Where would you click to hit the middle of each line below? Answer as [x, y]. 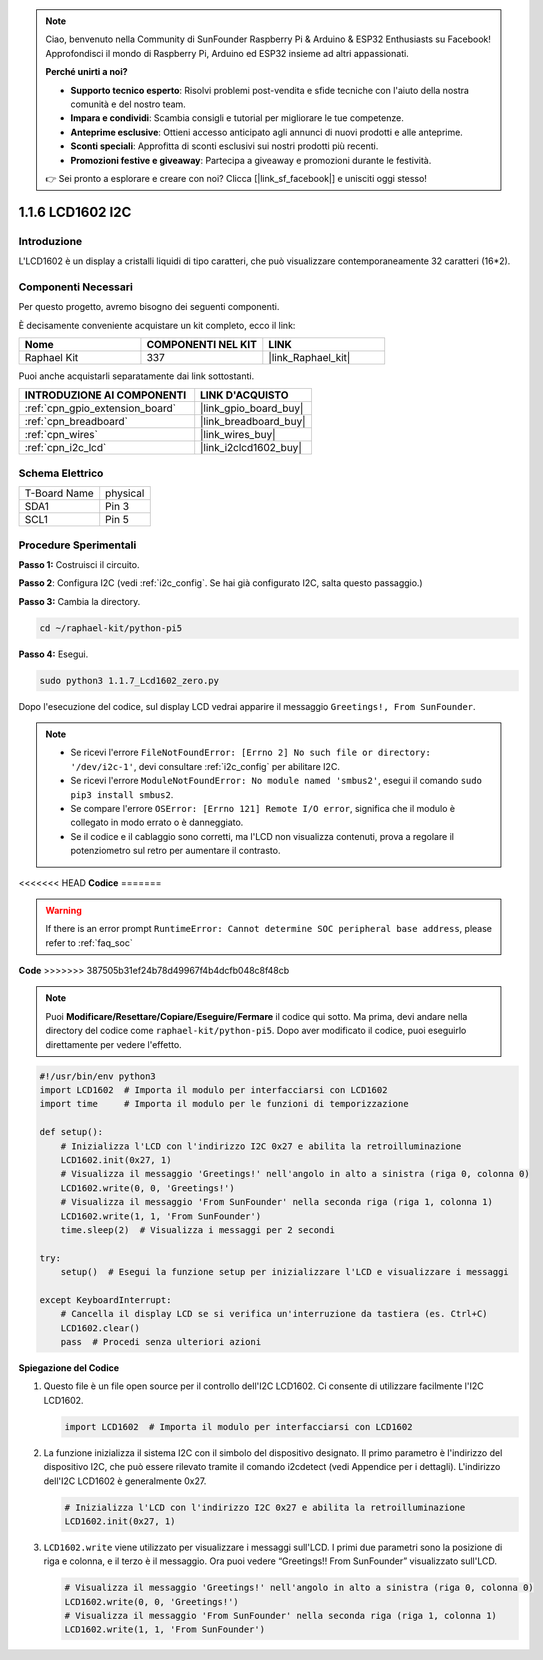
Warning [63, 910]
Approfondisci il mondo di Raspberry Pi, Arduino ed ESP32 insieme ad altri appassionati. [227, 53]
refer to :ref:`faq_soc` [89, 942]
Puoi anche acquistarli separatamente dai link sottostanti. [136, 376]
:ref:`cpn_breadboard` [76, 422]
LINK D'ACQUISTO [244, 395]
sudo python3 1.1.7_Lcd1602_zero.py [129, 680]
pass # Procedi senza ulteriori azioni [161, 1342]
